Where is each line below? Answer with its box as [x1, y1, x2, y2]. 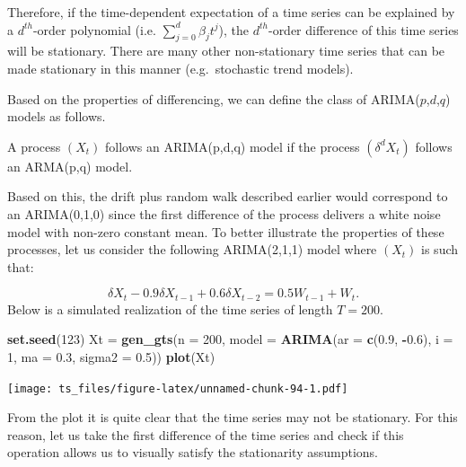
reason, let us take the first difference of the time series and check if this [7, 425, 404, 444]
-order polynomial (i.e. [32, 20, 156, 39]
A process [7, 137, 61, 155]
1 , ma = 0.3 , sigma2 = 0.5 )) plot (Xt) [7, 347, 215, 366]
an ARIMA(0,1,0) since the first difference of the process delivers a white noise [7, 204, 441, 223]
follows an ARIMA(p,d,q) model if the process [105, 137, 360, 155]
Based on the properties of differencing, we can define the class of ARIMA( [7, 89, 420, 108]
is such [421, 240, 459, 259]
